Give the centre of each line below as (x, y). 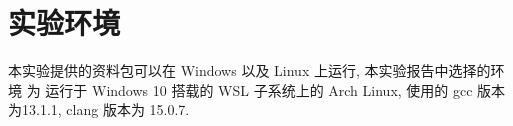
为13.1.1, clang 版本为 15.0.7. (99, 109)
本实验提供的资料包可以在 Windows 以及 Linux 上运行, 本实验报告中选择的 (249, 70)
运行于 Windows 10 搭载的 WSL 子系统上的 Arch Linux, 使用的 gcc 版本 (275, 89)
